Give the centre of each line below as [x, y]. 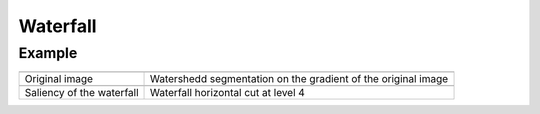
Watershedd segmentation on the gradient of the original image [299, 79]
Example [48, 53]
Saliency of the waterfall [81, 93]
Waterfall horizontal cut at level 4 [227, 93]
